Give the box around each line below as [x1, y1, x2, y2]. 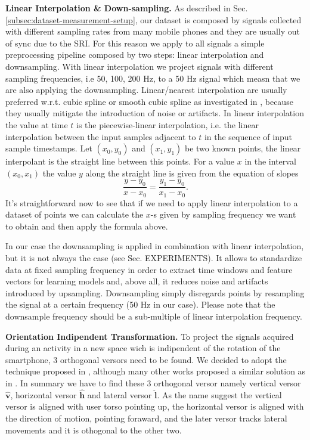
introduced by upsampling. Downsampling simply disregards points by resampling [5, 286, 305, 299]
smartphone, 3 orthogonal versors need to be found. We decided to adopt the [5, 353, 287, 365]
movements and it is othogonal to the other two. [5, 423, 182, 436]
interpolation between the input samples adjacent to [5, 130, 196, 142]
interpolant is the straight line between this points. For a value [5, 155, 235, 168]
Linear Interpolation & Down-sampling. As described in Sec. [5, 2, 248, 14]
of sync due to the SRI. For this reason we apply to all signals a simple [5, 36, 265, 49]
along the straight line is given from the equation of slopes [85, 166, 299, 179]
